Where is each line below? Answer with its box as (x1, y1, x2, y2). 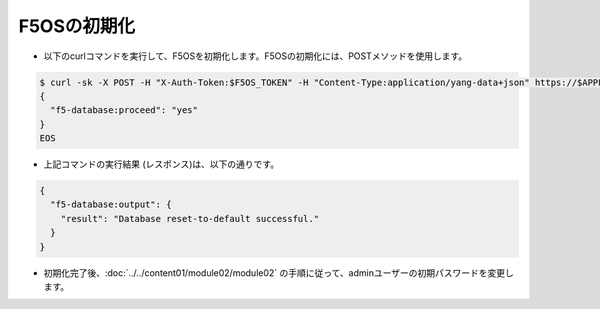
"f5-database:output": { (50, 199, 172, 210)
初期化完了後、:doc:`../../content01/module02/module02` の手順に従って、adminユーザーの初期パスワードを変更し (43, 266, 514, 279)
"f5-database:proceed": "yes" (50, 105, 199, 116)
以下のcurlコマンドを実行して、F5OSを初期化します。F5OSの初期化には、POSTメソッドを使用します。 (43, 50, 468, 62)
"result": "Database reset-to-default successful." (60, 213, 320, 224)
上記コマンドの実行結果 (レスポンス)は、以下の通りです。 (43, 158, 280, 170)
